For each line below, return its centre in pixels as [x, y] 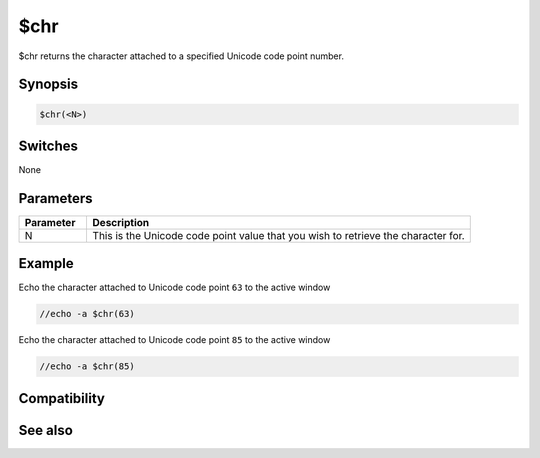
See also [46, 430]
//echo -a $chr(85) [87, 366]
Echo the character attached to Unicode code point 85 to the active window [174, 340]
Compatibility [61, 398]
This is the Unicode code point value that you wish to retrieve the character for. [278, 235]
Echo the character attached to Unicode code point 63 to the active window [174, 287]
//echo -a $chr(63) [87, 314]
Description [121, 222]
